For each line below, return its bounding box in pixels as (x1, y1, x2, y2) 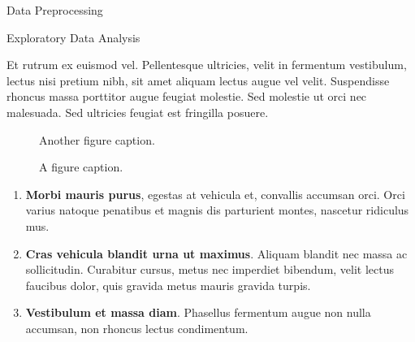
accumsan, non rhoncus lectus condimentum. (25, 319, 249, 336)
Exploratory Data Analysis (6, 28, 140, 45)
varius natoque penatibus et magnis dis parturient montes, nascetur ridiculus (25, 201, 409, 219)
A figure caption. (39, 158, 123, 175)
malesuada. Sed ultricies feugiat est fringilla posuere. (6, 103, 269, 120)
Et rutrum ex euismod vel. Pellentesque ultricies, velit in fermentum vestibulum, (6, 56, 407, 73)
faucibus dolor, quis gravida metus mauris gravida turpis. (25, 276, 311, 293)
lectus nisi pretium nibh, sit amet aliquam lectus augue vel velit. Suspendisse (6, 71, 390, 89)
